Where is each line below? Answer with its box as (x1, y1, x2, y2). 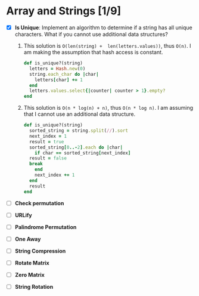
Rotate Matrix (14, 259, 49, 266)
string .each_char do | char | (29, 71, 99, 77)
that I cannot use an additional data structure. (23, 110, 136, 118)
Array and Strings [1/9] (6, 4, 122, 18)
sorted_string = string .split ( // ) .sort (29, 128, 128, 134)
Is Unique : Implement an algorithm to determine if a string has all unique (14, 24, 192, 31)
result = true (29, 138, 64, 144)
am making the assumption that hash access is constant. (23, 49, 163, 55)
